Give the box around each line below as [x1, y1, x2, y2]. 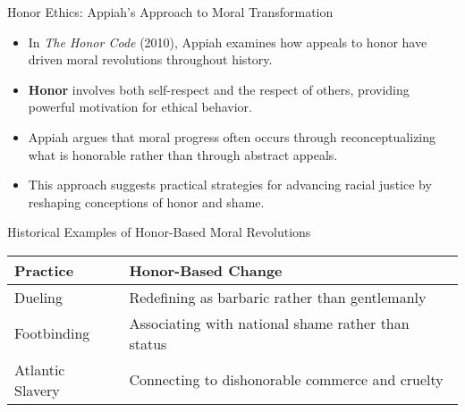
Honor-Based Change [129, 259, 283, 281]
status [129, 332, 167, 354]
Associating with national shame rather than [129, 312, 410, 333]
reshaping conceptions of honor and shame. [28, 192, 265, 211]
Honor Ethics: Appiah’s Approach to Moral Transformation [7, 3, 334, 21]
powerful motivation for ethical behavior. [28, 97, 253, 116]
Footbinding [14, 323, 90, 344]
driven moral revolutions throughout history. [28, 50, 273, 69]
